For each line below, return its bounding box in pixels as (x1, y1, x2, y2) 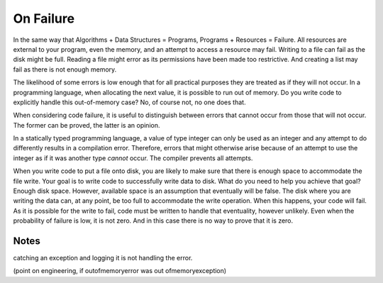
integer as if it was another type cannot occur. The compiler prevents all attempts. (13, 153, 253, 162)
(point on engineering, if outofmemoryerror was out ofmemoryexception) (13, 267, 227, 275)
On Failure (13, 11, 74, 26)
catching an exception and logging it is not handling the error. (13, 254, 193, 262)
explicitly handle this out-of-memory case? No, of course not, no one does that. (13, 98, 246, 106)
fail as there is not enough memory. (13, 65, 117, 74)
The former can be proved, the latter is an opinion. (13, 121, 160, 129)
